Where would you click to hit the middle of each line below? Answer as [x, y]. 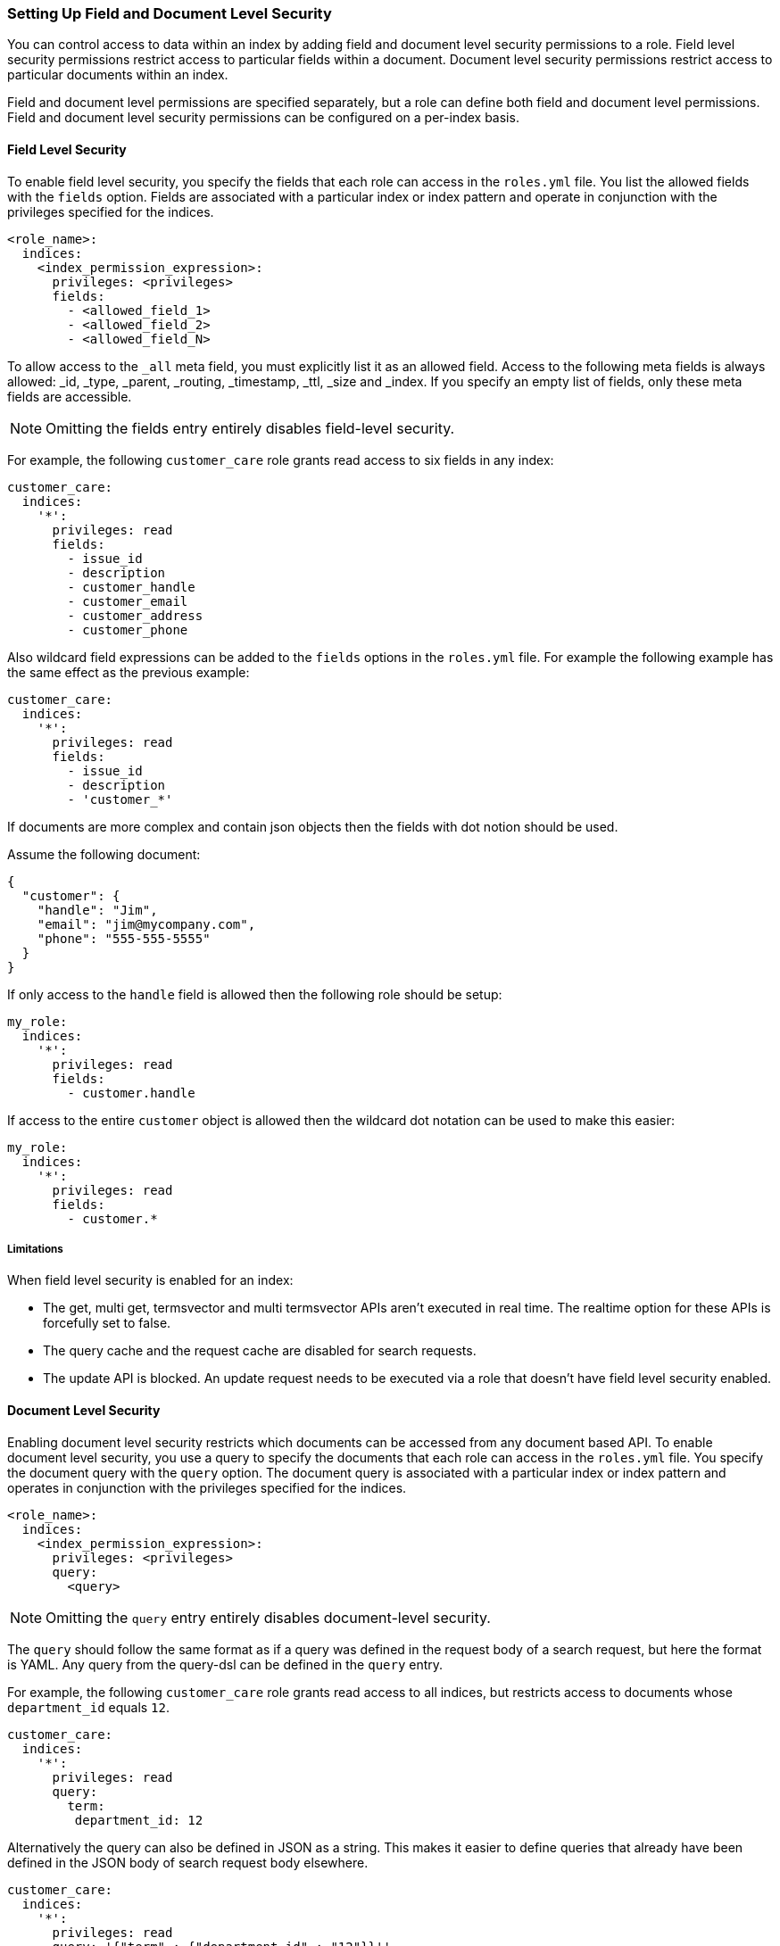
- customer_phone [128, 629]
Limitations [35, 1249]
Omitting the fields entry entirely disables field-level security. [250, 428]
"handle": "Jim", [97, 910]
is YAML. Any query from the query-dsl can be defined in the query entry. [225, 1664]
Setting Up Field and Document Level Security [170, 13]
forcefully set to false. [107, 1323]
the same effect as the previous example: [129, 672]
